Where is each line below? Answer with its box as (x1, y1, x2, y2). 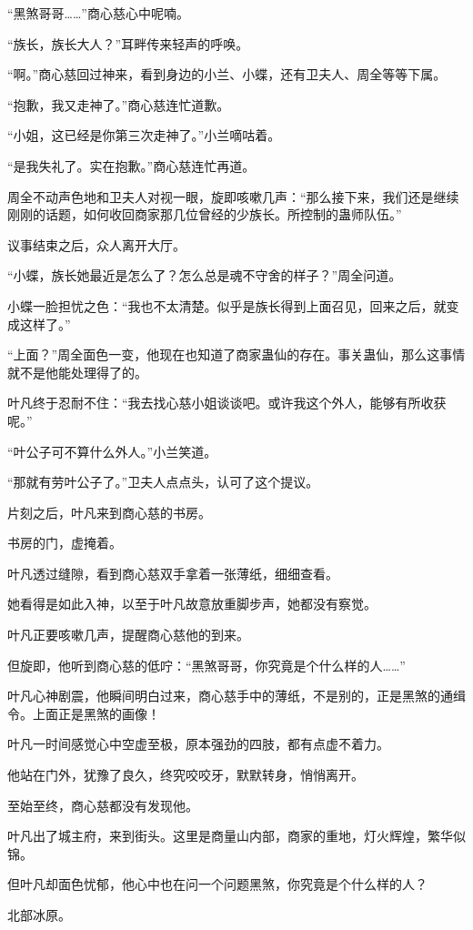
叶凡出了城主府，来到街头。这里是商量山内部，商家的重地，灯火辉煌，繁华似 (7, 826, 466, 845)
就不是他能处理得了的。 (7, 362, 147, 381)
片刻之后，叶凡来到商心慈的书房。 (7, 502, 211, 521)
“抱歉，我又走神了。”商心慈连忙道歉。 (7, 95, 230, 114)
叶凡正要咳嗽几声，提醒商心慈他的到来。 (7, 625, 249, 644)
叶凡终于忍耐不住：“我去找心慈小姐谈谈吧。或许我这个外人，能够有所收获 (7, 393, 447, 412)
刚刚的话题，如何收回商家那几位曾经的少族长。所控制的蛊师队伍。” (7, 205, 402, 224)
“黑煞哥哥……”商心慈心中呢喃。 (7, 4, 189, 22)
